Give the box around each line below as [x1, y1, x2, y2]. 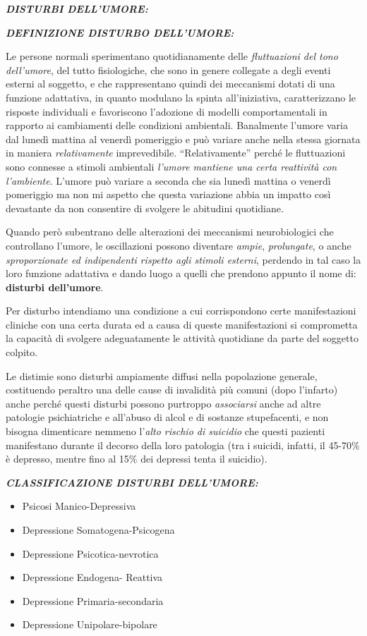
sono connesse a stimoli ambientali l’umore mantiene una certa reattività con [6, 159, 337, 173]
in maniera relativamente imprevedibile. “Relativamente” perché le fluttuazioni [6, 145, 346, 160]
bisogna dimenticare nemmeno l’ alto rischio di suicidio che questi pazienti [6, 424, 325, 439]
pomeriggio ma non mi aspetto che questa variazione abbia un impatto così [6, 187, 331, 202]
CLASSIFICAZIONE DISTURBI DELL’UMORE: [6, 475, 258, 489]
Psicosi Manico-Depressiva [22, 499, 136, 513]
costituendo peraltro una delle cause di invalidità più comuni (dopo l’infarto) [6, 382, 338, 397]
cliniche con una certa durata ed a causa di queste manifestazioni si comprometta [6, 317, 358, 331]
